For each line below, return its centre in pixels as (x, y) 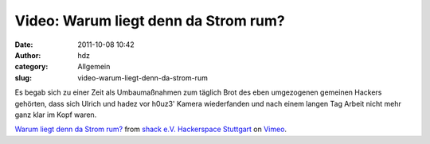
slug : (23, 78)
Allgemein (94, 67)
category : (31, 67)
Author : (28, 55)
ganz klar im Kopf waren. (56, 115)
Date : (24, 45)
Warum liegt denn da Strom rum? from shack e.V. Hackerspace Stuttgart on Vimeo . (150, 129)
